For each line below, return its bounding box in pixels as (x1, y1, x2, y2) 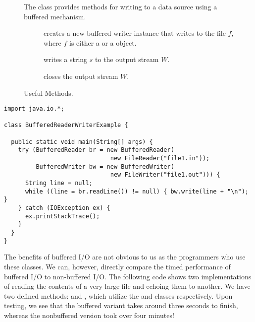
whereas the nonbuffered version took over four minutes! (4, 310, 174, 320)
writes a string (44, 54, 88, 64)
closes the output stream (44, 70, 118, 81)
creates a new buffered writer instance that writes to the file (44, 28, 226, 38)
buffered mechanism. (24, 11, 86, 21)
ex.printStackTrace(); (25, 212, 100, 220)
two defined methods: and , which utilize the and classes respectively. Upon (4, 290, 233, 301)
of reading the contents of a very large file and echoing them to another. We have (4, 281, 251, 291)
